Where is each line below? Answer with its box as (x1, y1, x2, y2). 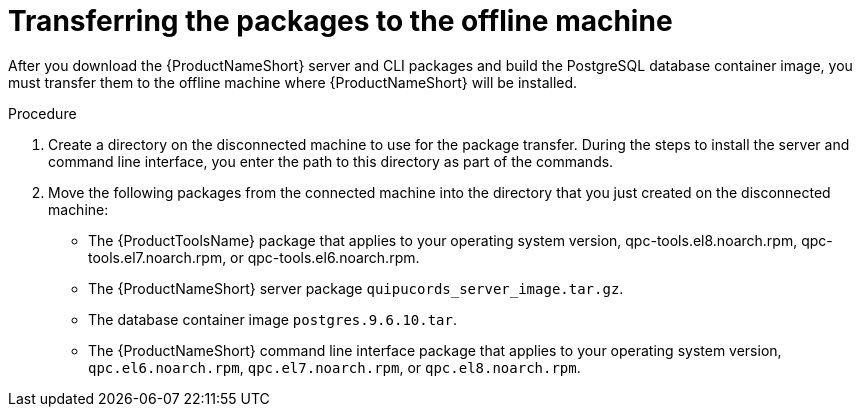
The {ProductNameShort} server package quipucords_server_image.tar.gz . (88, 279, 624, 297)
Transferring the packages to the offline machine (8, 4, 673, 38)
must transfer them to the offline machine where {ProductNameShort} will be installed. (8, 73, 578, 91)
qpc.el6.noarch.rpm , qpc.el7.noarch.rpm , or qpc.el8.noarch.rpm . (88, 358, 581, 376)
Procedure (8, 104, 77, 122)
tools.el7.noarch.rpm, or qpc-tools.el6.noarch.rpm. (88, 248, 420, 266)
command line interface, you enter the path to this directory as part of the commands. (48, 152, 614, 170)
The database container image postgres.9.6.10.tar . (88, 310, 458, 328)
